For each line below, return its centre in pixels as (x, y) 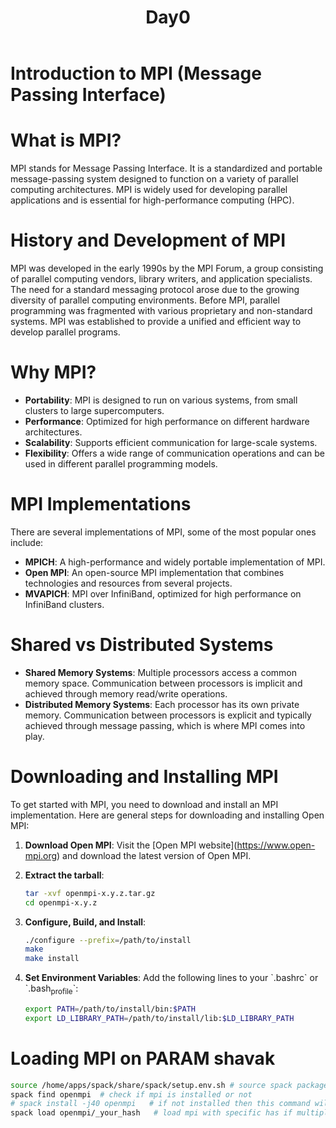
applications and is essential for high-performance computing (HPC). (152, 200)
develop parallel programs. (65, 332)
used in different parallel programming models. (121, 464)
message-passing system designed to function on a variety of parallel (154, 179)
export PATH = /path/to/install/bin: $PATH (110, 1009)
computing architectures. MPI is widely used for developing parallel (149, 190)
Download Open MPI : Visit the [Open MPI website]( (131, 845)
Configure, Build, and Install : (85, 922)
